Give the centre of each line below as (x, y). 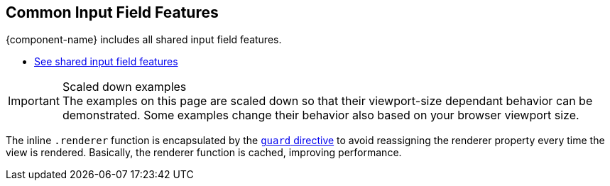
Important (34, 101)
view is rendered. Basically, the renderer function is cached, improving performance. (204, 153)
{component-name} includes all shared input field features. (144, 40)
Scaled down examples (124, 87)
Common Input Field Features (112, 12)
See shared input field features (106, 62)
